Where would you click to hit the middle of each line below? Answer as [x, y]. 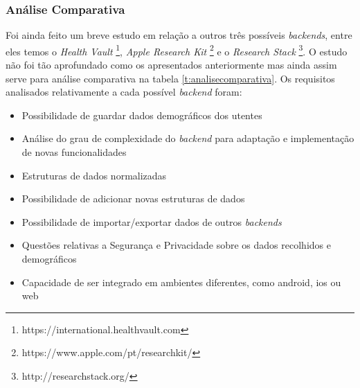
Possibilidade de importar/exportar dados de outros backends [152, 221]
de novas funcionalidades [74, 152]
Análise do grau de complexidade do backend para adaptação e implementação [188, 138]
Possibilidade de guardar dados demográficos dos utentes [142, 115]
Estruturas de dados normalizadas [94, 175]
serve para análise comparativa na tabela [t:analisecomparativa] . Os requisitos [170, 78]
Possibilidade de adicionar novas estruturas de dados [133, 199]
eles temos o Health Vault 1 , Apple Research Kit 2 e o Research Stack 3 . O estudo [177, 50]
